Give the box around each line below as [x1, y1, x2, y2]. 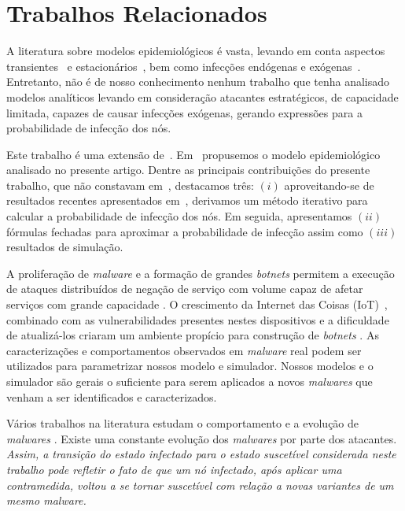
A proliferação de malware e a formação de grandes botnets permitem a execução [6, 265, 395, 281]
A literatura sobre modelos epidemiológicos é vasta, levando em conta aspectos [6, 43, 385, 59]
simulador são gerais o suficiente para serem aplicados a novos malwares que [6, 373, 373, 389]
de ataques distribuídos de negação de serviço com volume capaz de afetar [6, 280, 363, 297]
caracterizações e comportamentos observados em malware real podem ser [6, 342, 362, 358]
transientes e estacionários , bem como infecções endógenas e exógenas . [6, 57, 361, 74]
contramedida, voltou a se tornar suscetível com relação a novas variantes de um [6, 476, 394, 493]
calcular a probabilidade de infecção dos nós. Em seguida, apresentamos [6, 208, 352, 224]
